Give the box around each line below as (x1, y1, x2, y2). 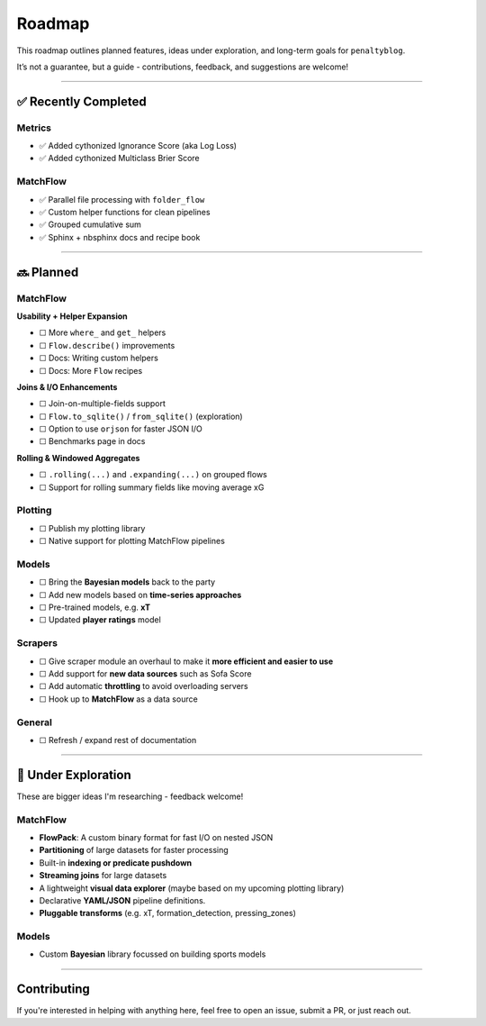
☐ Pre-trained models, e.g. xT (39, 602, 151, 613)
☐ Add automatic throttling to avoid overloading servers (39, 681, 248, 692)
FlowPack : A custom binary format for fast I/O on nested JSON (39, 831, 274, 842)
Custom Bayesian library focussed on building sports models (39, 949, 266, 959)
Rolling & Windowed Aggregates (16, 452, 140, 463)
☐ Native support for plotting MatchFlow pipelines (39, 536, 225, 547)
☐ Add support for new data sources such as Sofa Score (39, 668, 252, 679)
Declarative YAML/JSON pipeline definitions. (39, 894, 206, 905)
